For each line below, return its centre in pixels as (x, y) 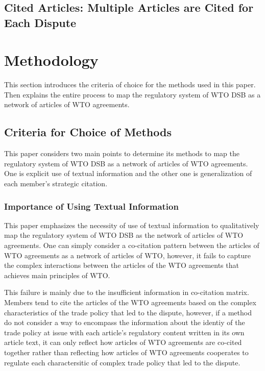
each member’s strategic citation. (56, 183)
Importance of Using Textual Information (91, 206)
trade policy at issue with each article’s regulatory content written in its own (124, 332)
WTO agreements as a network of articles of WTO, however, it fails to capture (128, 255)
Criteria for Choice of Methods (88, 132)
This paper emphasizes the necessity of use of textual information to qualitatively (132, 225)
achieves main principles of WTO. (57, 275)
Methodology (51, 60)
